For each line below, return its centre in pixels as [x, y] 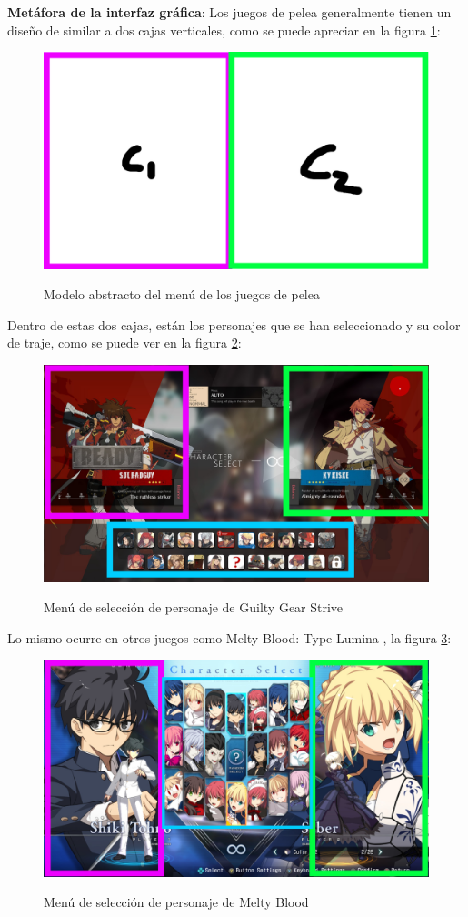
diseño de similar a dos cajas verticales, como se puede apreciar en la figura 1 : [224, 30]
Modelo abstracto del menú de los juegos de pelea [182, 294]
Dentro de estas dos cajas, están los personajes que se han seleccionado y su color [234, 324]
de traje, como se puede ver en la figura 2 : [124, 343]
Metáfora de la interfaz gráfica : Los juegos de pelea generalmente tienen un [229, 12]
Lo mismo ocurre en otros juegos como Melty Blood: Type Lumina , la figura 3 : [229, 637]
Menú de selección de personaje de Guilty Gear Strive [194, 607]
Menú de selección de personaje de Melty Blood [176, 902]
